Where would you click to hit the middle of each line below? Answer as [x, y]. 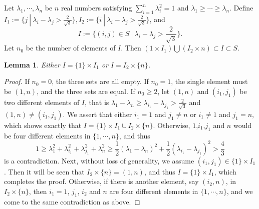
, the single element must [209, 81]
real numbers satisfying [96, 7]
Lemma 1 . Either [32, 64]
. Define [241, 7]
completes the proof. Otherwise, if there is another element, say [101, 181]
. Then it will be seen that [44, 171]
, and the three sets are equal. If [86, 91]
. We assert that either [97, 114]
